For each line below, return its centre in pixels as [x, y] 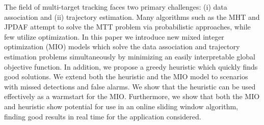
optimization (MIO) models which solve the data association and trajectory [122, 46]
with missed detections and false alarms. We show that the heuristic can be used [130, 86]
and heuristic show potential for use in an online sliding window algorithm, [121, 106]
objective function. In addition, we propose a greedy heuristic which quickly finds [131, 66]
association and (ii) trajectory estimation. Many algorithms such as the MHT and [132, 17]
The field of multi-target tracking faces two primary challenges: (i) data [116, 7]
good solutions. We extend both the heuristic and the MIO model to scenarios [126, 76]
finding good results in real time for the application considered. [103, 116]
